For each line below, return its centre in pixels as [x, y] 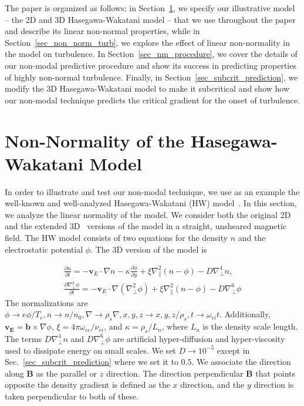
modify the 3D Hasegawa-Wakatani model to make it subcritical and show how [147, 88]
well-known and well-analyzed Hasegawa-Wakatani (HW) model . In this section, [151, 203]
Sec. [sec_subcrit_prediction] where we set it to [92, 362]
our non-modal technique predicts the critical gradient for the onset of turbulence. [152, 100]
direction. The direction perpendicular [175, 373]
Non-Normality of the [94, 140]
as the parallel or [67, 373]
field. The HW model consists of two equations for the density [116, 238]
